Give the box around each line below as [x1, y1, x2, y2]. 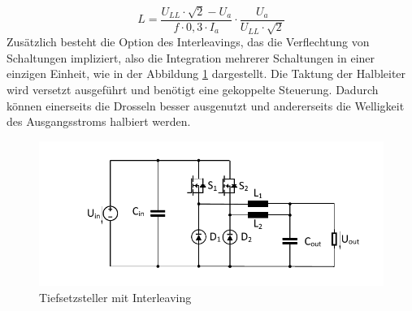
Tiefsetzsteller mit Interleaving [39, 288, 192, 305]
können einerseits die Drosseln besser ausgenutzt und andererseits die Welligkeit [7, 97, 405, 114]
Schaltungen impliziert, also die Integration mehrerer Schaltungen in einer [7, 49, 375, 66]
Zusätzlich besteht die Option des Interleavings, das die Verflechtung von [7, 33, 370, 50]
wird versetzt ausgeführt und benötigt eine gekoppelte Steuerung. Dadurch [7, 81, 379, 98]
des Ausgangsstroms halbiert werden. [7, 113, 191, 130]
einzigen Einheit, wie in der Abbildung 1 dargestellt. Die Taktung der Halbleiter [7, 65, 406, 82]
